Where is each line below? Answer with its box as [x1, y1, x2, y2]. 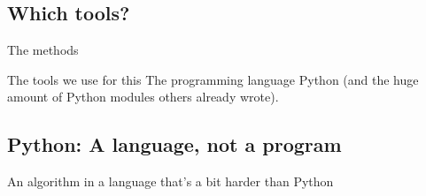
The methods [7, 41, 79, 59]
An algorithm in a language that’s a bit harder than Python [7, 172, 334, 191]
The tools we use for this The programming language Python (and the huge [7, 70, 419, 88]
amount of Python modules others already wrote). [7, 87, 279, 106]
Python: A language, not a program [7, 131, 342, 158]
